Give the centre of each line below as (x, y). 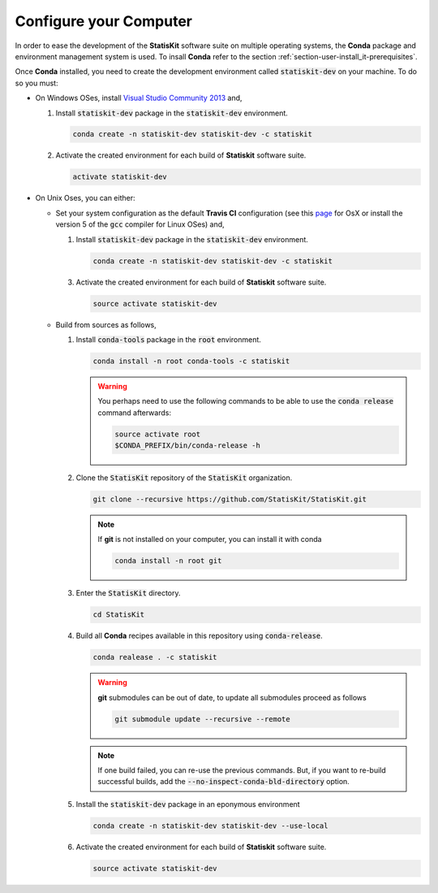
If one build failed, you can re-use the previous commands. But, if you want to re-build (242, 770)
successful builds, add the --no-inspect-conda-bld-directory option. (224, 782)
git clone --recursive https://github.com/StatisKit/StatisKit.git (230, 499)
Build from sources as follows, (106, 324)
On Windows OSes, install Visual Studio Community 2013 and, (139, 98)
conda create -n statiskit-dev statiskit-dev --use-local (210, 826)
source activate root (158, 434)
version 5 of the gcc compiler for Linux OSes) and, (140, 224)
